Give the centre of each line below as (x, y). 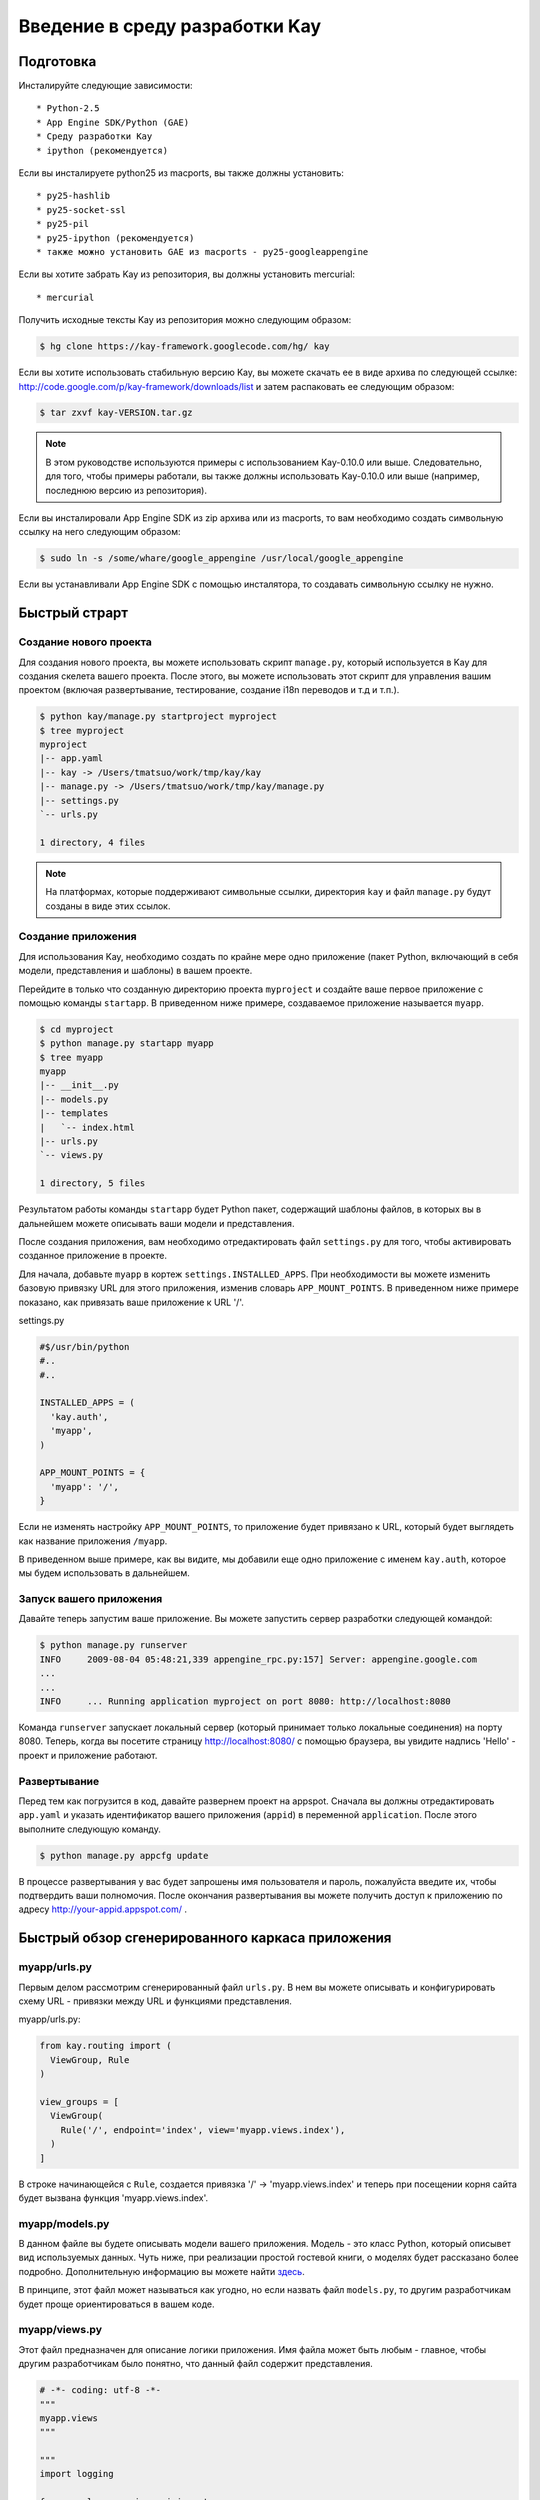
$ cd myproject (76, 1029)
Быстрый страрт (73, 613)
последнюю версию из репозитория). (126, 490)
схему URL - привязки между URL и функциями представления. (155, 2001)
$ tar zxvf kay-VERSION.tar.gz (116, 413)
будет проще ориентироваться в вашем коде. (116, 2304)
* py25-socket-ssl (81, 209)
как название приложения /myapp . (93, 1541)
